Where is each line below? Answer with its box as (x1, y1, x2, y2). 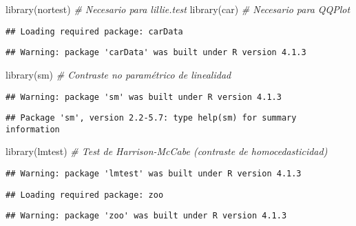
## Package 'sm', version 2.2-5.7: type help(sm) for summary (6, 113, 297, 123)
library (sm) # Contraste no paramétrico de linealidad (6, 67, 231, 81)
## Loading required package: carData (6, 26, 183, 37)
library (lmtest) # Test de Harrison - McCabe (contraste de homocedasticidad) (6, 144, 328, 158)
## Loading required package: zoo (6, 189, 164, 200)
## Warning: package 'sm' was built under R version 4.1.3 (6, 92, 282, 102)
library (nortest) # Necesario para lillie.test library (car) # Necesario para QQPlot (6, 2, 350, 16)
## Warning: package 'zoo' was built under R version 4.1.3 (6, 211, 287, 221)
